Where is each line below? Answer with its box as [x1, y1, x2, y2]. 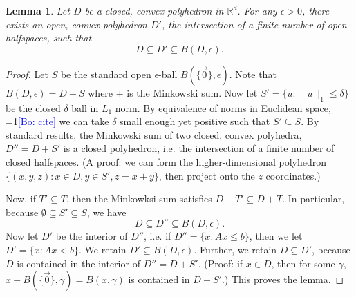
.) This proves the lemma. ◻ [221, 272, 344, 287]
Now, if [6, 191, 36, 206]
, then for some [271, 256, 335, 270]
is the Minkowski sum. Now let [127, 85, 258, 99]
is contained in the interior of [17, 256, 140, 270]
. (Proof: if [198, 256, 243, 270]
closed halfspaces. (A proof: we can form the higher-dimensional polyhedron [6, 154, 327, 169]
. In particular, [282, 191, 345, 206]
